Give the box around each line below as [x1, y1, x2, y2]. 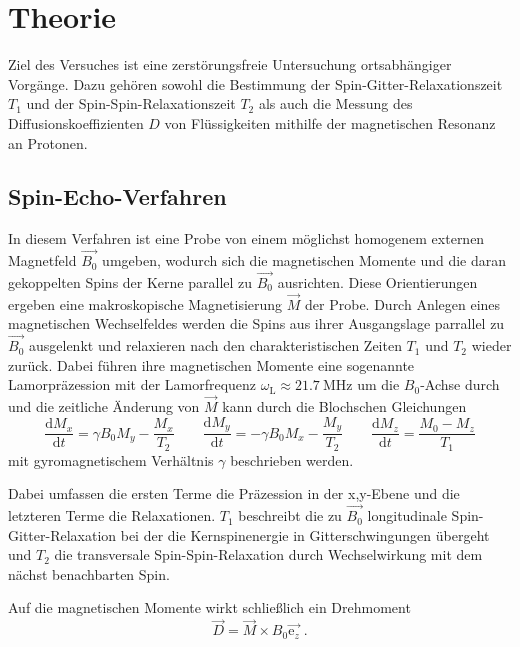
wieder [471, 335, 512, 356]
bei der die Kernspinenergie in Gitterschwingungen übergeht [120, 524, 490, 545]
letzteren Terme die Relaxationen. [8, 505, 216, 526]
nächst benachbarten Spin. [8, 563, 170, 584]
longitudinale [367, 505, 447, 526]
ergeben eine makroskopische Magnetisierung [8, 293, 283, 314]
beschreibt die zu [238, 505, 342, 526]
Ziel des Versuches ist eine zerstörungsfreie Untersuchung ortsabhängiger [8, 54, 452, 75]
